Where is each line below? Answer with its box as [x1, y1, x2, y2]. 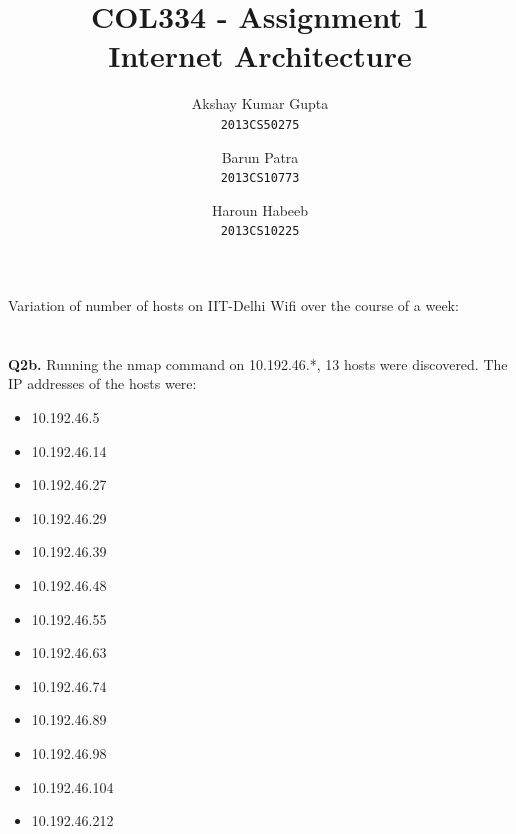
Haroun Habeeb [211, 199, 309, 220]
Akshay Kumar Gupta [191, 93, 329, 114]
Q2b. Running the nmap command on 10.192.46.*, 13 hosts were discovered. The [8, 353, 508, 374]
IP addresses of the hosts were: [8, 373, 197, 394]
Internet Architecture [108, 35, 412, 76]
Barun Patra [221, 146, 299, 167]
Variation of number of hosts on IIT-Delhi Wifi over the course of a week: [8, 295, 459, 316]
